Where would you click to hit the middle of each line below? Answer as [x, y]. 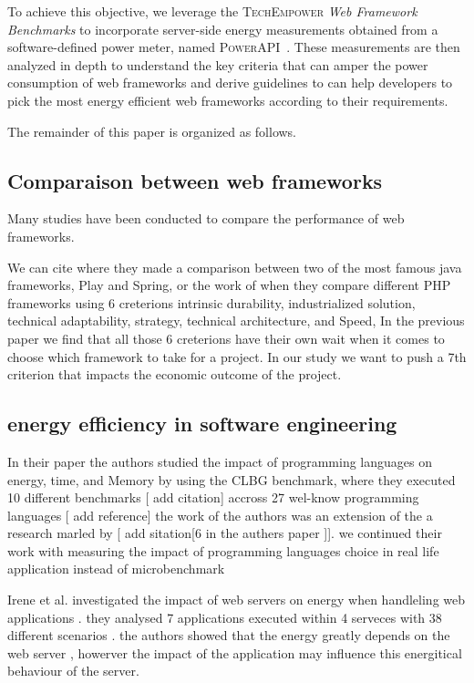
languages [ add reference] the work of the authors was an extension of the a [220, 515]
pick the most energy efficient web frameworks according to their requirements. [228, 100]
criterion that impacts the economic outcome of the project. [175, 374]
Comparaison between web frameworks [195, 180]
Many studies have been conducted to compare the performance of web [206, 218]
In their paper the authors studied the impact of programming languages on [220, 461]
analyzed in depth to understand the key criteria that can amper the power [218, 64]
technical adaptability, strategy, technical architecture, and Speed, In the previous [236, 321]
